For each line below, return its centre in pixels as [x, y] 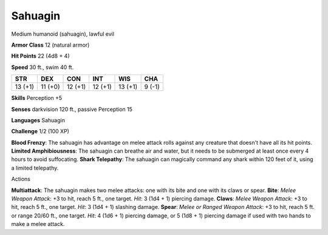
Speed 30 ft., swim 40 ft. [43, 67]
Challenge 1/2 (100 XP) [40, 131]
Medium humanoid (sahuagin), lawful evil [63, 34]
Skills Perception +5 [37, 98]
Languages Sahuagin [38, 120]
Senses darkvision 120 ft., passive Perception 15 [72, 109]
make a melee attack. [38, 224]
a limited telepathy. [35, 168]
